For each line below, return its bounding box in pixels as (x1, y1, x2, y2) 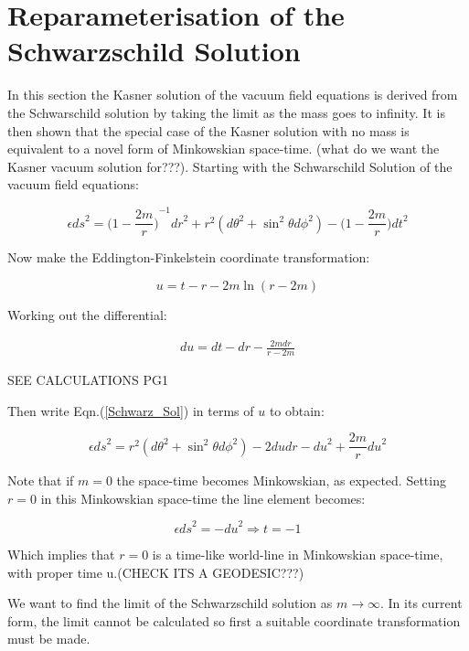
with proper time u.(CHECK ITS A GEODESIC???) (7, 562, 304, 582)
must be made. (7, 629, 91, 648)
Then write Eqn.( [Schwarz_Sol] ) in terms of (7, 400, 254, 420)
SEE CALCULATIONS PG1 (7, 370, 169, 389)
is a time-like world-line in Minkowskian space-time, (152, 544, 443, 563)
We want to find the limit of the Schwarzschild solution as (7, 593, 333, 613)
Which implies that (7, 544, 115, 563)
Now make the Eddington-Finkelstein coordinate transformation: (7, 248, 370, 267)
